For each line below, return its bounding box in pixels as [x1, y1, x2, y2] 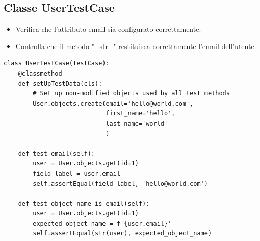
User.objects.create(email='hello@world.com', [33, 100, 194, 107]
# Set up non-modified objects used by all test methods [33, 90, 230, 98]
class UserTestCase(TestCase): [4, 60, 110, 67]
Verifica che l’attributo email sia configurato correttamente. [15, 23, 201, 34]
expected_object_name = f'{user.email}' [33, 220, 172, 227]
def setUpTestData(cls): [18, 80, 102, 87]
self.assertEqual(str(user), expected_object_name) [33, 230, 212, 237]
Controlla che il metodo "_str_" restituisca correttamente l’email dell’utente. [15, 40, 256, 51]
